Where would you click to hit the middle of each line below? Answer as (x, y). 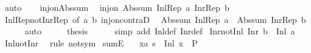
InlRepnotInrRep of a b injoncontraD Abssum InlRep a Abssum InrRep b (155, 19)
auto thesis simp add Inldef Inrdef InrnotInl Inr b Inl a (160, 31)
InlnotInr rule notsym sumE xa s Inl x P (101, 42)
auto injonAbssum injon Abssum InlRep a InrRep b (117, 7)
